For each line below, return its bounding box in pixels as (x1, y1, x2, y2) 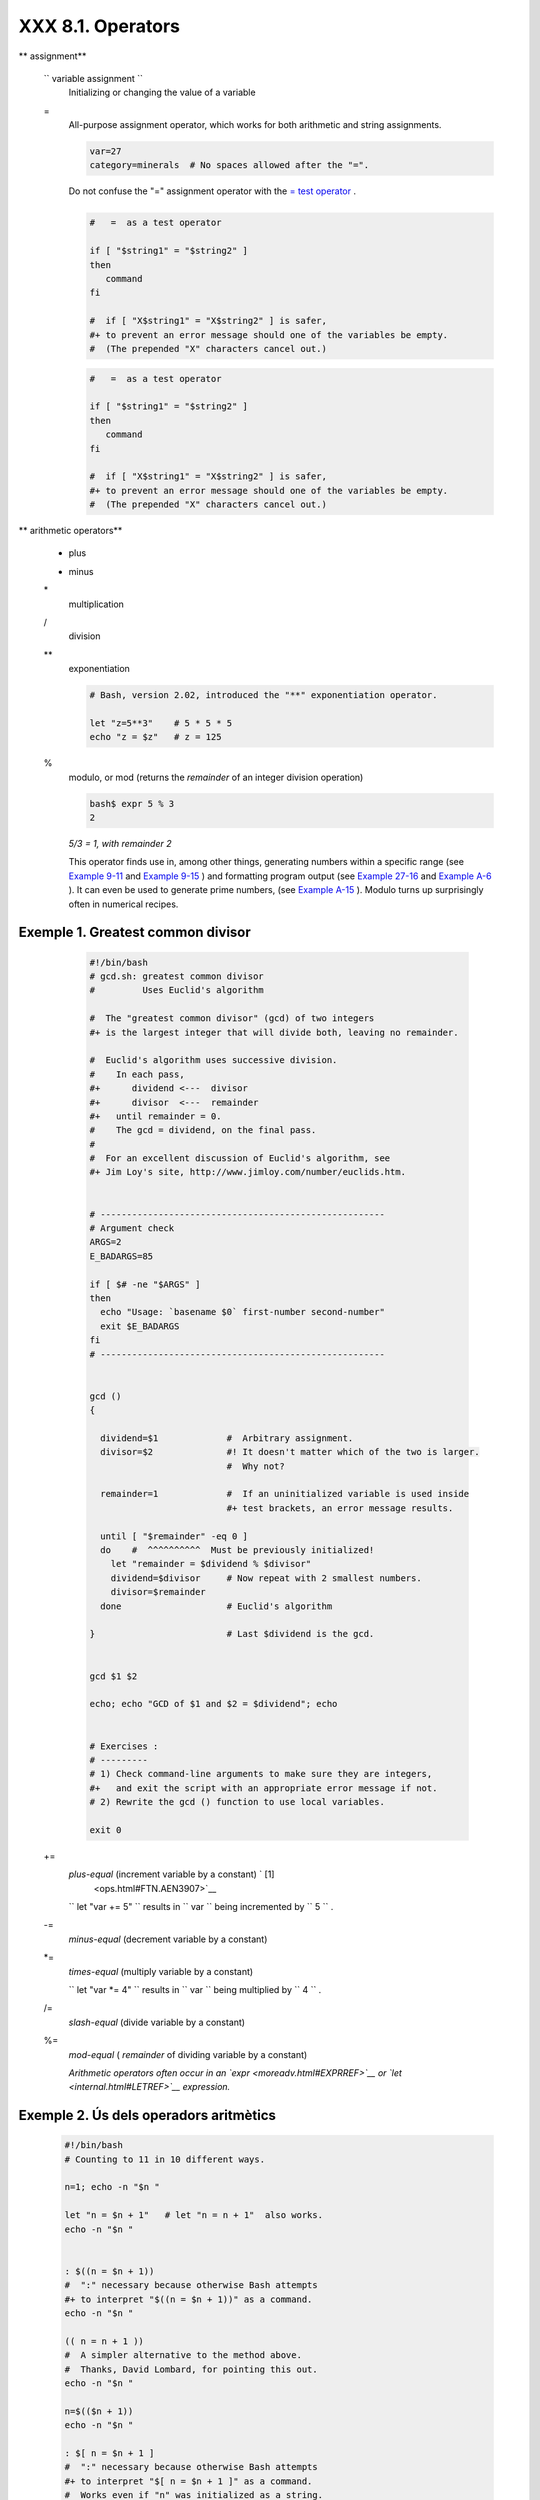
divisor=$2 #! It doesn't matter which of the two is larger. (100, 1446, 480, 1458)
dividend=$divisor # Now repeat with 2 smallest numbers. (110, 1572, 422, 1584)
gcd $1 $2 (89, 1670, 138, 1682)
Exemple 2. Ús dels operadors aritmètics (18, 2107, 277, 2124)
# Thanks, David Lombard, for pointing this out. (64, 2363, 319, 2375)
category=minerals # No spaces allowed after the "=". (89, 160, 370, 171)
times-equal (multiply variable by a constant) (68, 1965, 254, 1977)
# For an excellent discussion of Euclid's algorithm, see (89, 1153, 391, 1164)
